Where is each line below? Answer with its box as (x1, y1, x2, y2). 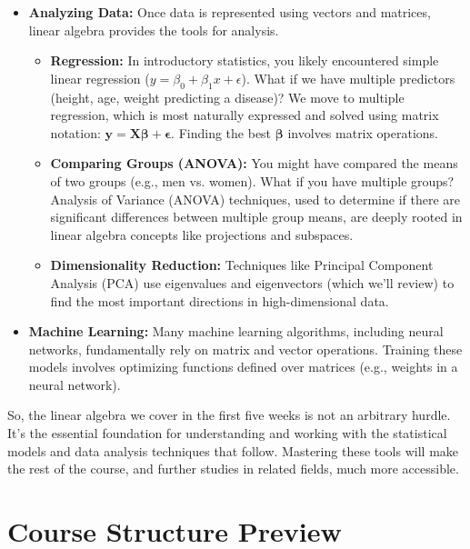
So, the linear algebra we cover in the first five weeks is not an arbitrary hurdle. (7, 405, 451, 424)
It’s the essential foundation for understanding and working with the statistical (7, 424, 447, 443)
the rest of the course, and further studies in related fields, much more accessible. (7, 459, 459, 478)
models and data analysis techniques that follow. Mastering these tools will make (7, 441, 459, 460)
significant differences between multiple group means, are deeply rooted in (50, 207, 463, 226)
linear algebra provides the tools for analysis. (28, 20, 279, 39)
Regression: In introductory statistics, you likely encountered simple (50, 51, 439, 70)
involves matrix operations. (287, 123, 438, 142)
